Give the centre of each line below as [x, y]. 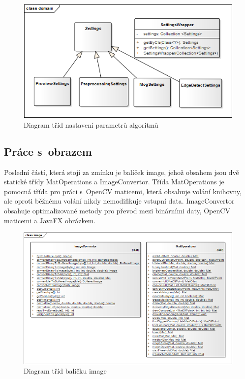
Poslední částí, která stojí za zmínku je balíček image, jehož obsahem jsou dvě [122, 172]
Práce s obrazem [48, 151]
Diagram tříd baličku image [65, 371]
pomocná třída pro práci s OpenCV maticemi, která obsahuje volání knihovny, [123, 191]
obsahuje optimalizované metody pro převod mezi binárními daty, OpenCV [117, 210]
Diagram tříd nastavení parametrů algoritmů [91, 124]
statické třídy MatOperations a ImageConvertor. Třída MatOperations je [114, 182]
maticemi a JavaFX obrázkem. [50, 220]
